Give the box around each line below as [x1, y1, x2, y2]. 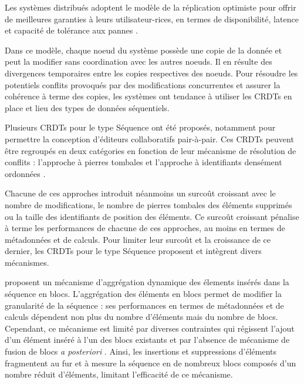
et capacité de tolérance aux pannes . [5, 24, 138, 36]
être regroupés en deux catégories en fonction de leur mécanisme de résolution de [5, 144, 296, 156]
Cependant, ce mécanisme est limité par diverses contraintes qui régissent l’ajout [5, 322, 295, 334]
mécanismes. [5, 256, 49, 268]
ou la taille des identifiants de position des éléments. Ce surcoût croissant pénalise [5, 210, 299, 222]
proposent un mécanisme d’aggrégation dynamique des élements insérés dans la [5, 276, 289, 288]
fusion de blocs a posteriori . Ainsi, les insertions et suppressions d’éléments [5, 345, 277, 358]
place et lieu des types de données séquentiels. [5, 101, 170, 113]
